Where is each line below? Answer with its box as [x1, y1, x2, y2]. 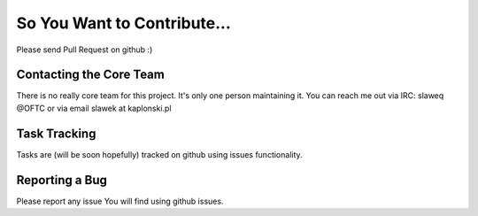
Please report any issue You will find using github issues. [16, 196, 224, 206]
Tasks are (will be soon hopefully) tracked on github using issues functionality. [16, 149, 303, 159]
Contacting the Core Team [16, 67, 166, 82]
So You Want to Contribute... [16, 13, 232, 33]
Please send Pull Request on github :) [16, 44, 153, 55]
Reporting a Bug [16, 173, 108, 188]
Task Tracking [16, 126, 96, 141]
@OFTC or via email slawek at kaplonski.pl [16, 103, 172, 113]
